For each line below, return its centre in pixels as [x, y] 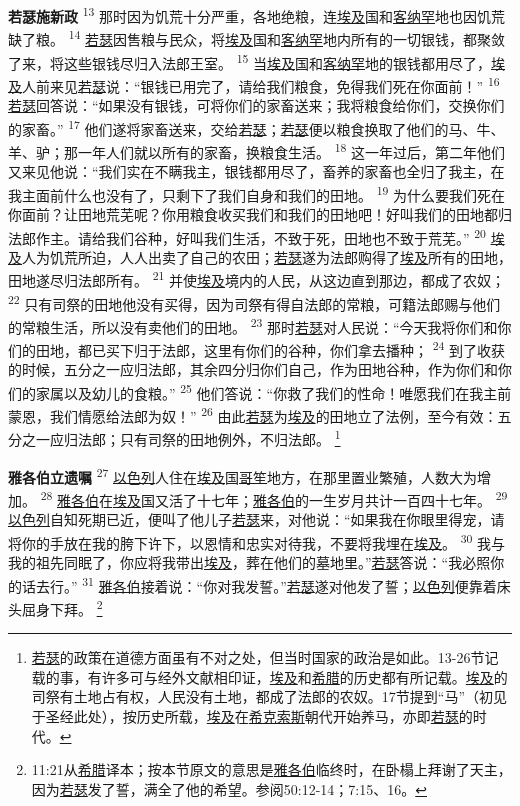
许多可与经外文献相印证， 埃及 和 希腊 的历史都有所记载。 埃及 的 [304, 676]
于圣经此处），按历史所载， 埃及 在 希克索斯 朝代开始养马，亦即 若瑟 [245, 715]
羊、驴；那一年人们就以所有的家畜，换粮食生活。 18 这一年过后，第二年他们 [257, 150]
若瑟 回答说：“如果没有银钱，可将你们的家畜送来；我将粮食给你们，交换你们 [256, 105]
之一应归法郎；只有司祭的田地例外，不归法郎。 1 [181, 438]
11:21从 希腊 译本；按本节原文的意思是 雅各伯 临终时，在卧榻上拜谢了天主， [271, 769]
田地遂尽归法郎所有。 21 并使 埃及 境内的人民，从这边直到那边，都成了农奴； [257, 279]
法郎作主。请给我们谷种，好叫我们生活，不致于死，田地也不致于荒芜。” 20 [247, 236]
